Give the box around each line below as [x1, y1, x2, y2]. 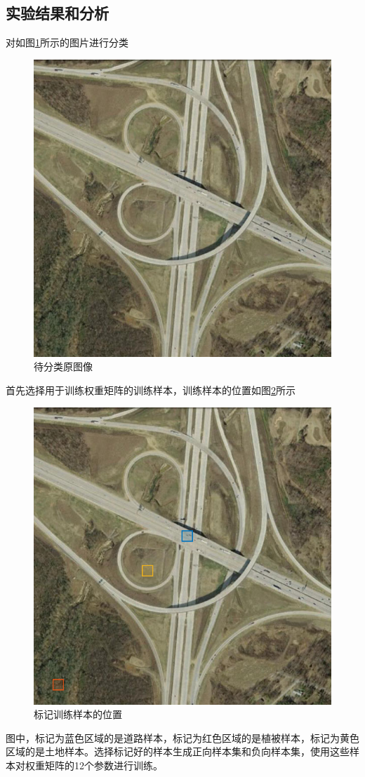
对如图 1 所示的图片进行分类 [6, 35, 128, 50]
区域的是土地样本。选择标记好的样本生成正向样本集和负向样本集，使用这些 [6, 744, 350, 759]
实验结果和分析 [6, 2, 109, 24]
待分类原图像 [34, 359, 93, 374]
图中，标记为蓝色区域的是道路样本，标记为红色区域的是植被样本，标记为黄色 [6, 730, 359, 745]
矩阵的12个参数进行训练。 [44, 757, 163, 772]
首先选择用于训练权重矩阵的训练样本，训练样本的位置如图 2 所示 [6, 382, 296, 397]
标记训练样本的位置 [34, 707, 122, 722]
